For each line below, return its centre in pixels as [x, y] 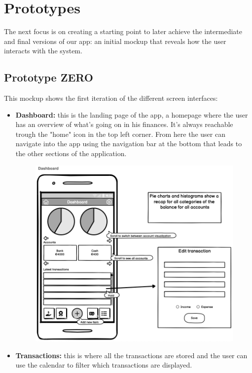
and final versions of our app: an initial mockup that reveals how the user [115, 41]
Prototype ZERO [49, 77]
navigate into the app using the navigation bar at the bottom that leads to [129, 144]
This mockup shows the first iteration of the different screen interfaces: [111, 98]
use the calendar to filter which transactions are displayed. [104, 365]
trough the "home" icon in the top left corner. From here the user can [120, 134]
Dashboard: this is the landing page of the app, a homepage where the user [132, 114]
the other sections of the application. [71, 153]
